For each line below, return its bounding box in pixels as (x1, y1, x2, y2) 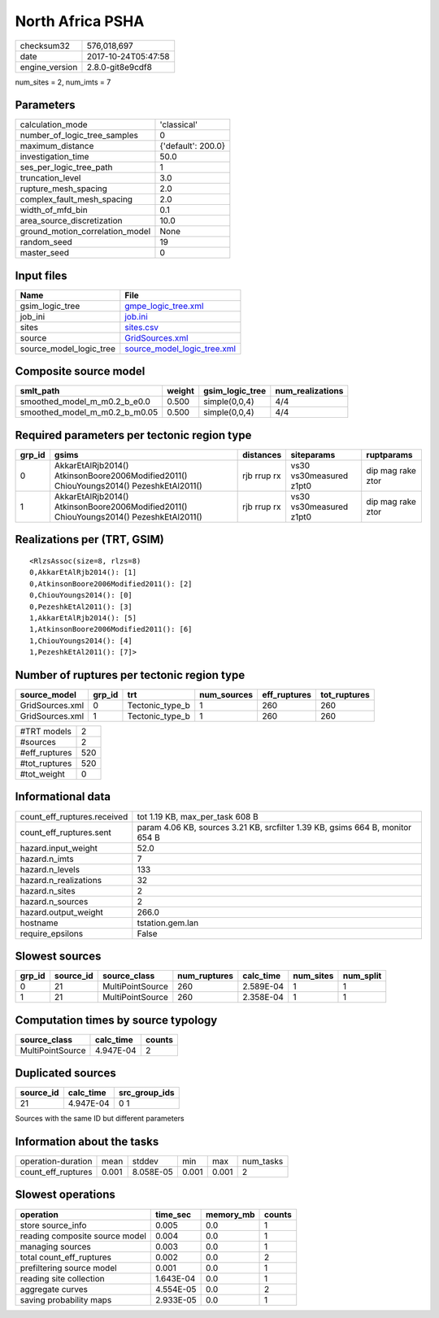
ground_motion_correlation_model (20, 226, 151, 237)
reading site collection (20, 1272, 105, 1284)
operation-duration (20, 1155, 93, 1167)
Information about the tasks (15, 1134, 159, 1148)
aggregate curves (20, 1283, 89, 1294)
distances (242, 450, 282, 460)
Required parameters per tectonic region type (15, 428, 252, 442)
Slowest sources (15, 949, 102, 963)
